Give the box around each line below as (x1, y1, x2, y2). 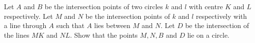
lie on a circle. (187, 29, 229, 40)
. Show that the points (70, 29, 138, 40)
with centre (189, 1, 223, 11)
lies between (94, 20, 130, 30)
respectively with (195, 11, 247, 21)
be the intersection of (185, 20, 249, 30)
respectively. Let (4, 11, 53, 21)
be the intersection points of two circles (44, 1, 163, 11)
